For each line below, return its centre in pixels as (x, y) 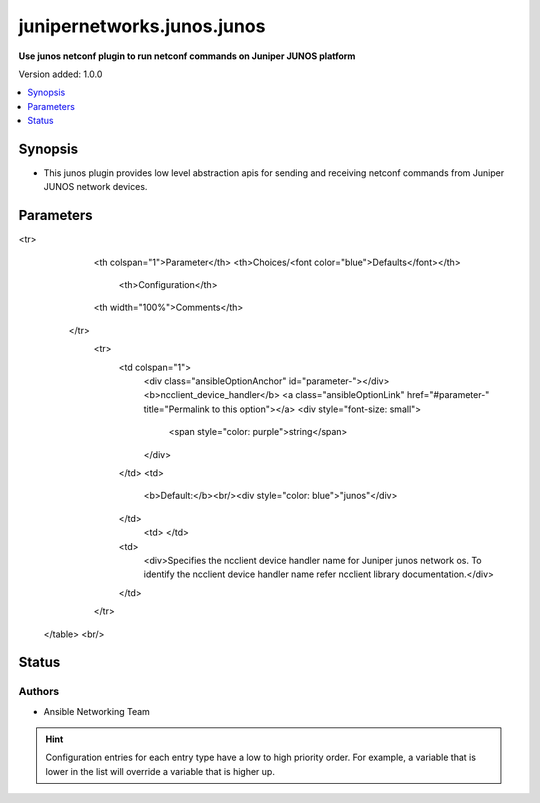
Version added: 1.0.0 (60, 74)
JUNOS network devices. (95, 187)
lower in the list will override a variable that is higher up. (160, 771)
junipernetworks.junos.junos (142, 26)
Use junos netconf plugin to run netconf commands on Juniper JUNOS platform (187, 56)
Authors (39, 692)
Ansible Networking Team (96, 711)
